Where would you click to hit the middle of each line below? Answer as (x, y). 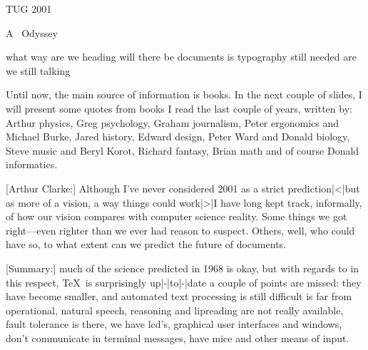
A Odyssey (32, 32)
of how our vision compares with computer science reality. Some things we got (177, 216)
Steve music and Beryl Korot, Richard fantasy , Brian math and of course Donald (183, 150)
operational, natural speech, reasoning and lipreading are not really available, (175, 310)
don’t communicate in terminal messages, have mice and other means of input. (178, 338)
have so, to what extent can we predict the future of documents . (146, 244)
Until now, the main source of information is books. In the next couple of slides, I (184, 94)
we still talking (38, 70)
